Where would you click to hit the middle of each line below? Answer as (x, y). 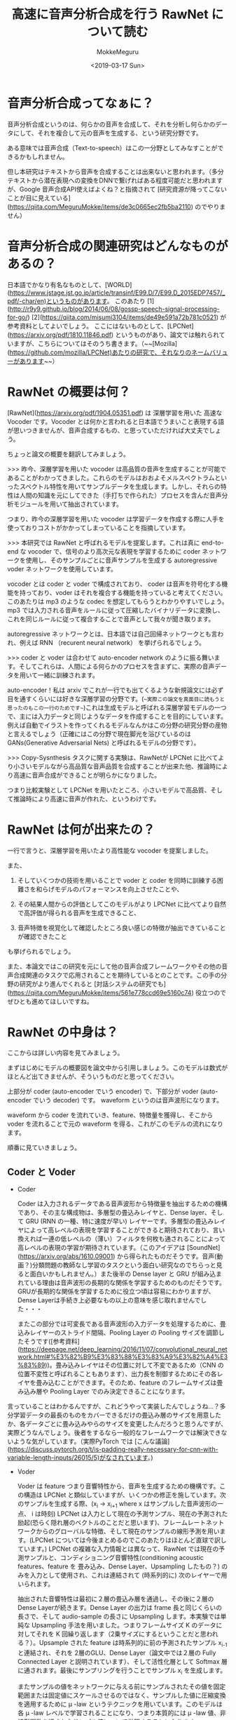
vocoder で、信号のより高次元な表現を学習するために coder (114, 551)
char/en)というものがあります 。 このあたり (84, 301)
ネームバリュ (210, 352)
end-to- (213, 542)
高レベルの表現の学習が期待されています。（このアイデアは (101, 1248)
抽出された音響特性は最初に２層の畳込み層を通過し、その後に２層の (116, 1599)
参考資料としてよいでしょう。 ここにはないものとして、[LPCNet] (100, 326)
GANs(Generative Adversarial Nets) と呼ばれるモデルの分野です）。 (104, 742)
